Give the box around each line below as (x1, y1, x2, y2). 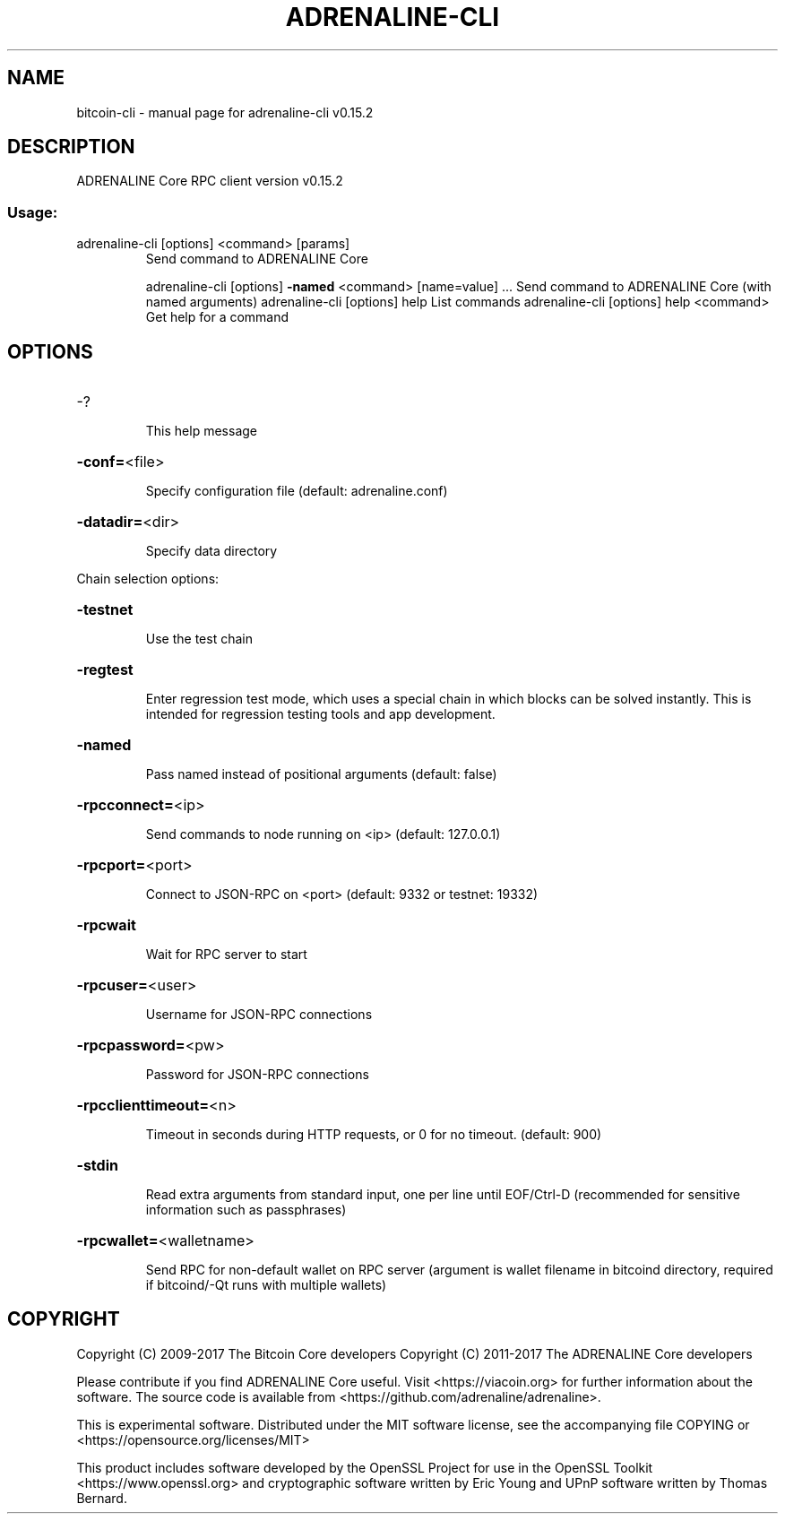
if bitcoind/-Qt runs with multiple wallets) (145, 1277, 387, 1293)
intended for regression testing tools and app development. (145, 706, 496, 722)
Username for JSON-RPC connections (145, 1007, 373, 1023)
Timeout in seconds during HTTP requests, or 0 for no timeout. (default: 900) (145, 1127, 602, 1143)
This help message (145, 423, 257, 439)
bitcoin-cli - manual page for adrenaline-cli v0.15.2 (76, 104, 374, 120)
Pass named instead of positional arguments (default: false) (145, 766, 497, 782)
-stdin (76, 1156, 118, 1175)
